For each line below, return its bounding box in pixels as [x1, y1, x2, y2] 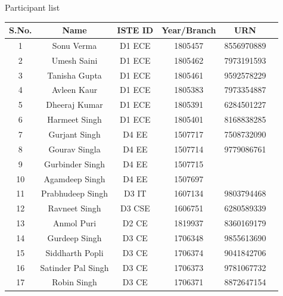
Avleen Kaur [51, 83, 98, 96]
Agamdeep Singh [43, 172, 105, 185]
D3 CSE [120, 202, 150, 214]
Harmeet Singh [47, 113, 102, 126]
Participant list [5, 1, 60, 13]
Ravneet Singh [48, 202, 101, 214]
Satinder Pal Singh [40, 261, 109, 273]
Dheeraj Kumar [46, 98, 103, 111]
